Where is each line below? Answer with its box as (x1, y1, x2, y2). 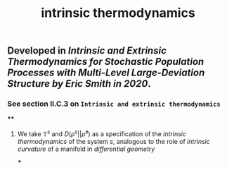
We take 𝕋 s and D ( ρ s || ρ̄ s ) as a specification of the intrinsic (17, 128, 186, 138)
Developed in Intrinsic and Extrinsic (7, 44, 167, 57)
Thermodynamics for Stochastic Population (7, 56, 205, 68)
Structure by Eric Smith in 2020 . (7, 78, 151, 90)
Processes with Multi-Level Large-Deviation (7, 67, 205, 79)
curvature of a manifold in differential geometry (17, 145, 155, 153)
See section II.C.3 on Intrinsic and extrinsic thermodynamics (7, 99, 221, 109)
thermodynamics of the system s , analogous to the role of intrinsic (17, 138, 211, 146)
